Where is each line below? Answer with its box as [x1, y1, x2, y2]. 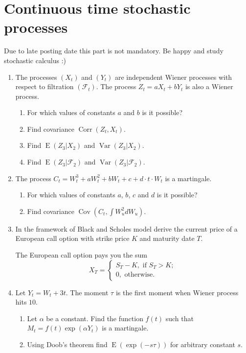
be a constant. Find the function [46, 313, 143, 323]
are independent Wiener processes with [114, 71, 232, 82]
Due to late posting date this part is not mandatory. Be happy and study [4, 46, 224, 56]
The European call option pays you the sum [15, 250, 147, 260]
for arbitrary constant [170, 339, 235, 349]
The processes [15, 71, 57, 82]
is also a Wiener [185, 81, 233, 92]
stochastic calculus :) [4, 55, 66, 65]
